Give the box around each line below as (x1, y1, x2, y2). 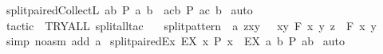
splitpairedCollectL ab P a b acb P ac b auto (6, 2, 253, 17)
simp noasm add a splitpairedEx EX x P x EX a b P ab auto (6, 33, 345, 49)
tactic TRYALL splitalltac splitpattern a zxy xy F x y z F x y (6, 17, 377, 33)
